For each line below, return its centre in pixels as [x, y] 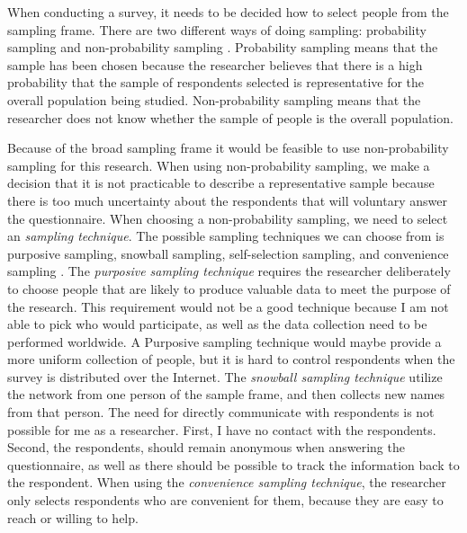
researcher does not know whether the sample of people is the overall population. [230, 117]
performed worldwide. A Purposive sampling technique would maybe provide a [225, 341]
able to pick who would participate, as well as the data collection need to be [217, 324]
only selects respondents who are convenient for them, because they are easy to [225, 500]
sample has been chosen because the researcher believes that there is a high [215, 64]
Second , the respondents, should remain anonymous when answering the [206, 447]
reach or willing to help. [73, 517]
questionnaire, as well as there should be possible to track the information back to [233, 464]
